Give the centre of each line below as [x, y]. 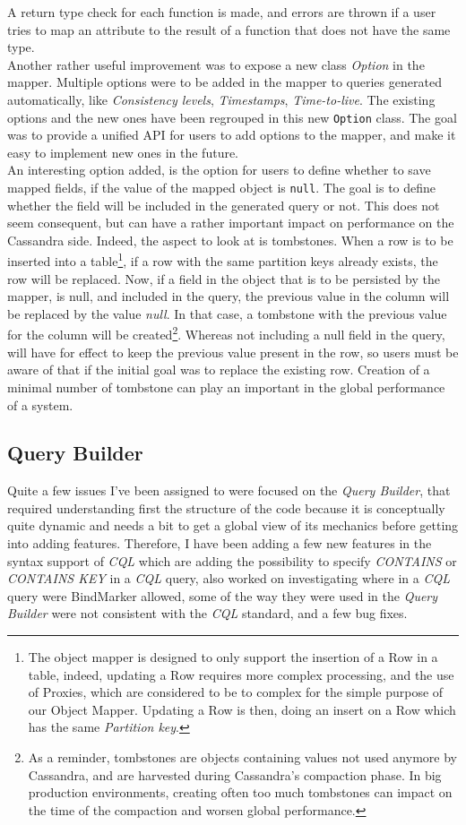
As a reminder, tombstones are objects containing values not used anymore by [242, 757]
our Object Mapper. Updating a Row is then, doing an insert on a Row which [242, 709]
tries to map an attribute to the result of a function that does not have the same [229, 29]
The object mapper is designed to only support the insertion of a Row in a [233, 657]
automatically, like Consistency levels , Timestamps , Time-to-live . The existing [221, 99]
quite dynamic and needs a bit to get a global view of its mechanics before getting [233, 525]
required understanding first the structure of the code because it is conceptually [226, 507]
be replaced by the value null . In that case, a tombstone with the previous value [227, 313]
